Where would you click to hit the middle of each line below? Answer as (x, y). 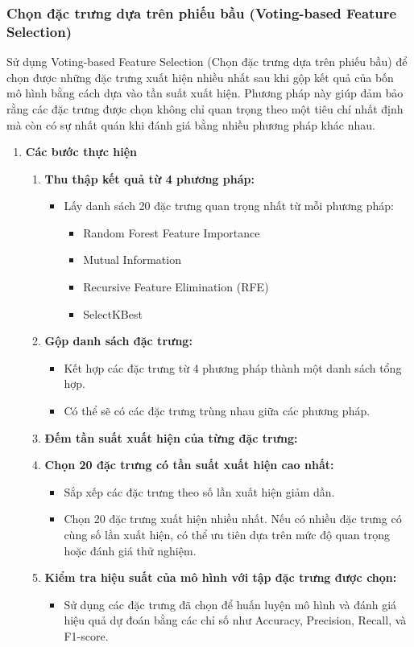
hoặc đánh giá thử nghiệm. (130, 550)
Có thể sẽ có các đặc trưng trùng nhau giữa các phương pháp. (217, 411)
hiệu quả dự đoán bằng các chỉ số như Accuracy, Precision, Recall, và (235, 620)
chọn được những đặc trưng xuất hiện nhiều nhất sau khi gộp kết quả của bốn (200, 77)
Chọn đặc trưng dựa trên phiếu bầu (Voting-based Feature (202, 12)
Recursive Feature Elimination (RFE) (176, 287)
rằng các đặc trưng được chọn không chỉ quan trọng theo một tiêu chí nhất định (205, 108)
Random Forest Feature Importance (172, 232)
